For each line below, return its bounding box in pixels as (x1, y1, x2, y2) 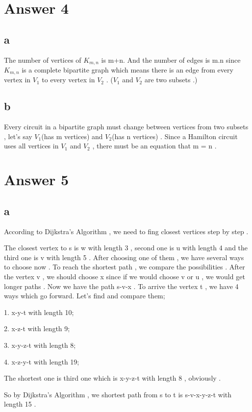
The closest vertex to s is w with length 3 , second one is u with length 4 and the (4, 242, 248, 253)
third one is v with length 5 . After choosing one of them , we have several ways (4, 252, 244, 262)
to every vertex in (42, 74, 95, 85)
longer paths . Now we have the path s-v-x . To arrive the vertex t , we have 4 (4, 281, 239, 291)
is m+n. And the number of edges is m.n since (101, 54, 241, 65)
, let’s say (4, 131, 32, 141)
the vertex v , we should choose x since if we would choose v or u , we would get (4, 271, 245, 282)
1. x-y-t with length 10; (4, 307, 74, 317)
